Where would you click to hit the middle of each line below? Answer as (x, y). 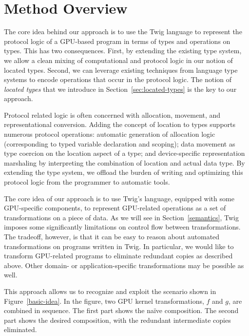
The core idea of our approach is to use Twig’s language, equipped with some (119, 198)
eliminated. (20, 329)
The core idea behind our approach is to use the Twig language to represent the (123, 31)
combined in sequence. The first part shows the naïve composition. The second (121, 310)
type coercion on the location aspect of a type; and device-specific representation (124, 153)
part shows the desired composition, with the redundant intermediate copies (117, 320)
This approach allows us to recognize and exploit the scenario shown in (110, 291)
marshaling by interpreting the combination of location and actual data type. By (124, 162)
